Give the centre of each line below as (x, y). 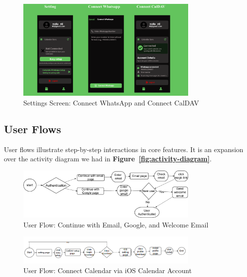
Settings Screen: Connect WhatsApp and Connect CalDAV (111, 102)
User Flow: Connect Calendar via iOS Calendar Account (108, 270)
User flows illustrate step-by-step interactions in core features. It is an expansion (124, 149)
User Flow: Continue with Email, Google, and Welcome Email (116, 225)
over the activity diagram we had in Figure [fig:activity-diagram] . (108, 159)
